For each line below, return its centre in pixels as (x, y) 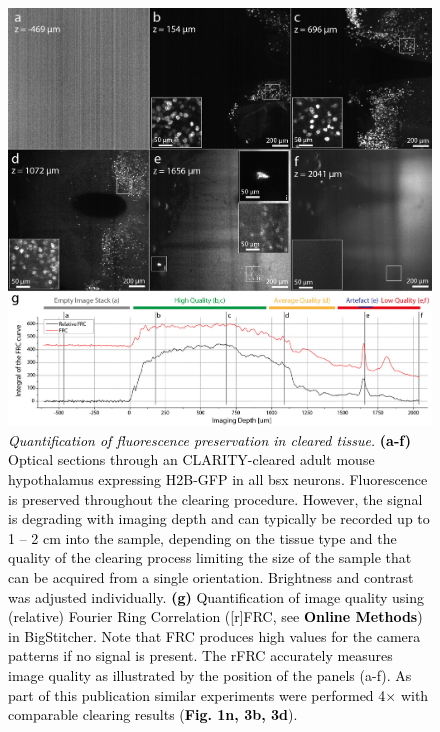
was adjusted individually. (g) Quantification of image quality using (216, 596)
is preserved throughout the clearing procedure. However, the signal (215, 498)
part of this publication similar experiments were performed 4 (197, 694)
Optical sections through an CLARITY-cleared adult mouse (191, 459)
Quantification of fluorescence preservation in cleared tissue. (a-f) (209, 439)
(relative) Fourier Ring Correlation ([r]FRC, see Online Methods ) (215, 616)
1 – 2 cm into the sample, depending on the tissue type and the (202, 537)
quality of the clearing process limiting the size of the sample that (210, 557)
